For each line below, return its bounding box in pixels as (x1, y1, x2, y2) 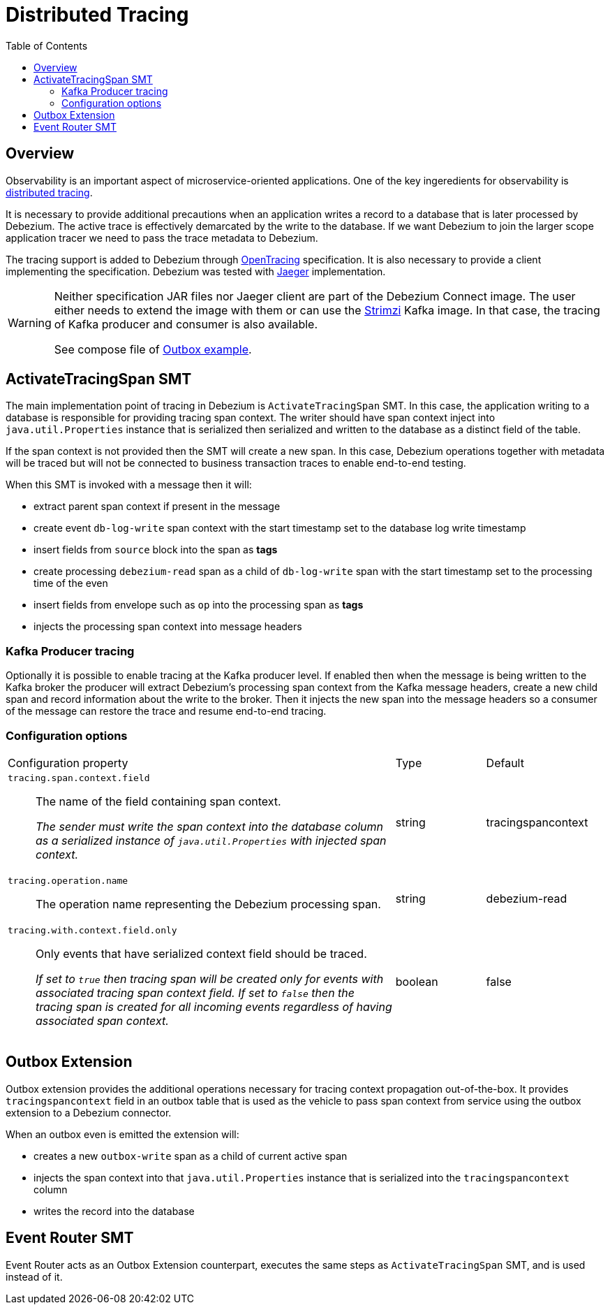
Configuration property (8, 755, 128, 770)
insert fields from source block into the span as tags (34, 544, 278, 556)
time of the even (34, 577, 108, 590)
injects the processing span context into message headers (34, 620, 302, 633)
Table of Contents (6, 39, 88, 52)
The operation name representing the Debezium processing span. (36, 896, 381, 911)
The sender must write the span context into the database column (36, 819, 384, 834)
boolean (395, 975, 438, 989)
